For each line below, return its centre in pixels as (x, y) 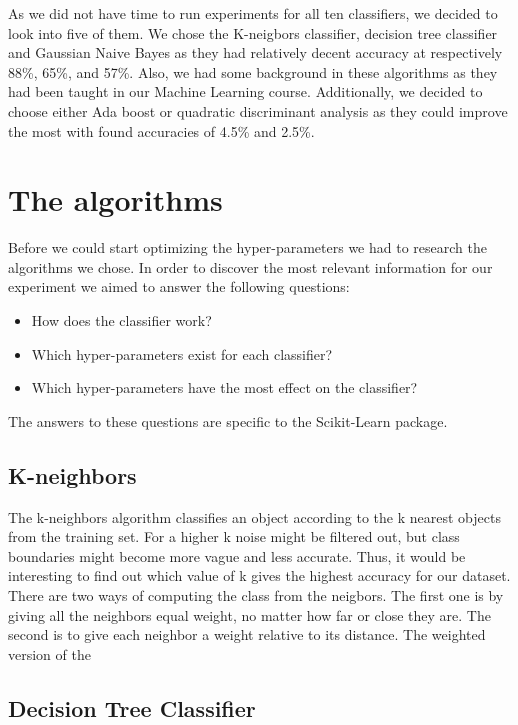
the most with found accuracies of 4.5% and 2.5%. (161, 130)
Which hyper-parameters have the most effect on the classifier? (224, 387)
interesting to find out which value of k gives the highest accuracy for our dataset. (259, 575)
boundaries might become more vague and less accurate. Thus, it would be (237, 555)
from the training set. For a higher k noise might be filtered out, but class (234, 536)
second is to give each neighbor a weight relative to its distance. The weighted (247, 634)
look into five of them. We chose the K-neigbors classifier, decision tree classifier (253, 32)
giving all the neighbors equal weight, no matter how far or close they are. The (249, 614)
